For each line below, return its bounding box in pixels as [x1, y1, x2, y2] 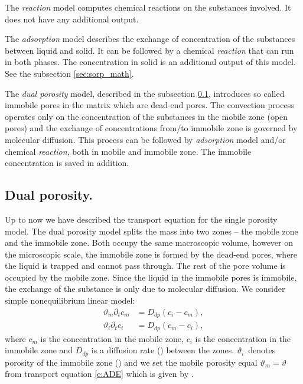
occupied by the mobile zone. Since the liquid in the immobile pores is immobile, [5, 271, 297, 283]
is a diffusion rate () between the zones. [91, 344, 234, 356]
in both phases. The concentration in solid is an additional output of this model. [5, 56, 296, 68]
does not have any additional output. [5, 12, 139, 25]
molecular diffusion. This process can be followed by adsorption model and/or [5, 133, 286, 145]
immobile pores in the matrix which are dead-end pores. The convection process [5, 99, 294, 111]
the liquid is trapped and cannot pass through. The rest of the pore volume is [5, 259, 286, 272]
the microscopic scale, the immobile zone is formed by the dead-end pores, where [5, 248, 298, 260]
